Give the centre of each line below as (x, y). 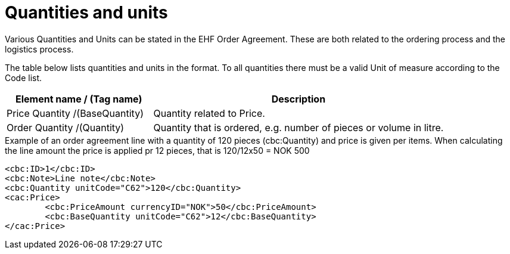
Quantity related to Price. (209, 113)
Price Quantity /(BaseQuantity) (75, 113)
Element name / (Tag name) (79, 99)
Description (298, 99)
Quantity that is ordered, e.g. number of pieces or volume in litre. (298, 127)
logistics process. (39, 49)
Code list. (24, 78)
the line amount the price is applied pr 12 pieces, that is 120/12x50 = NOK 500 (157, 150)
